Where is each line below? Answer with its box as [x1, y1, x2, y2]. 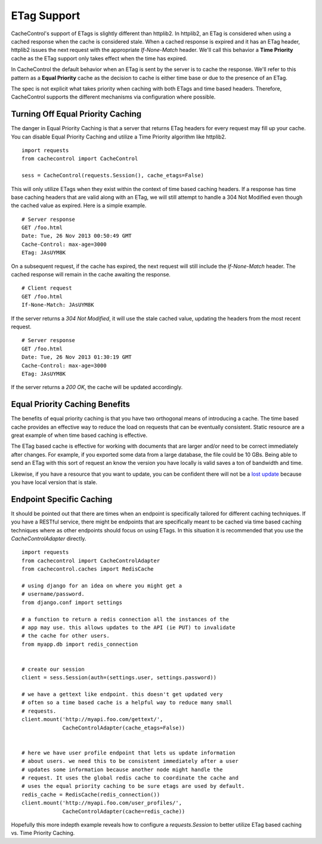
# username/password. [21, 591, 85, 597]
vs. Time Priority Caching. [11, 830, 75, 837]
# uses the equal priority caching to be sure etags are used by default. [21, 783, 245, 790]
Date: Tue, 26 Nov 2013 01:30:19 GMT [21, 354, 132, 361]
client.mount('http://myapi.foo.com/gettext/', [21, 716, 163, 723]
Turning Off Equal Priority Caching [11, 109, 142, 119]
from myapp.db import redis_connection [21, 640, 138, 648]
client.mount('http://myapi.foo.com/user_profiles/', [21, 800, 182, 806]
